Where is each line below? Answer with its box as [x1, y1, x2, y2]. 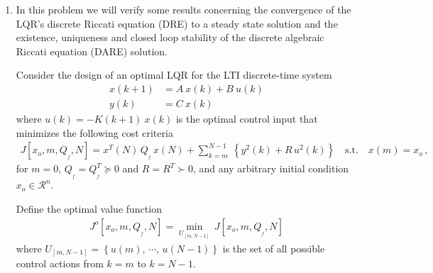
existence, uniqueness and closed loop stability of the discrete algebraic [16, 30, 324, 45]
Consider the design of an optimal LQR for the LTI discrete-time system [16, 67, 332, 82]
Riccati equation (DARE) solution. [16, 43, 168, 58]
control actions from [16, 256, 104, 271]
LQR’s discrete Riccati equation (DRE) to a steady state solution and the [16, 16, 338, 30]
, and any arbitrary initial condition [192, 161, 349, 176]
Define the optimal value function [16, 201, 162, 216]
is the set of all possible [222, 240, 325, 255]
